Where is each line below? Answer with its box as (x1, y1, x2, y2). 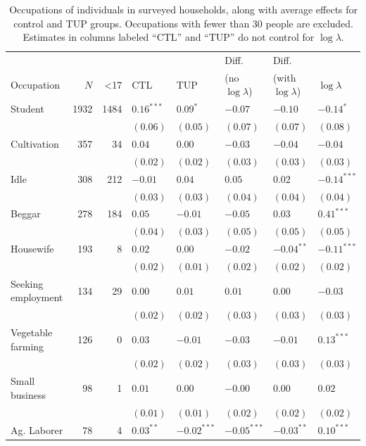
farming (11, 338, 44, 353)
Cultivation (11, 136, 59, 151)
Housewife (11, 241, 54, 256)
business (11, 387, 46, 402)
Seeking (11, 276, 44, 291)
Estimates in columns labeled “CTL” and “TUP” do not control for (23, 30, 315, 44)
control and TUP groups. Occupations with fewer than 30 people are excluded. (13, 15, 353, 30)
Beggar (11, 206, 41, 221)
